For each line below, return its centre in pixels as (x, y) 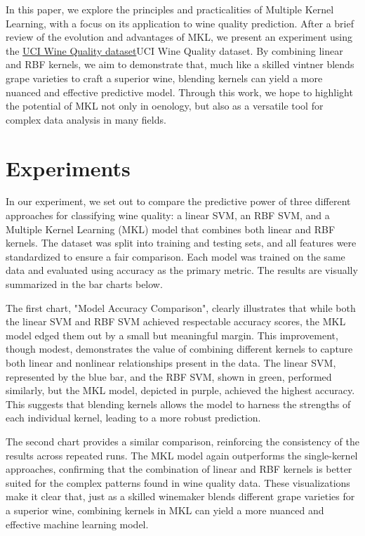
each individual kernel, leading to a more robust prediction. (133, 418)
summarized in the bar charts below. (84, 284)
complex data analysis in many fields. (86, 119)
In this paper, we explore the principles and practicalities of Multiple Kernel (170, 9)
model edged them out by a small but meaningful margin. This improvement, (172, 335)
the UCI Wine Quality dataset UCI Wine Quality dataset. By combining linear (174, 50)
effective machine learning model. (77, 524)
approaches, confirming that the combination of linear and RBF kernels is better (179, 469)
